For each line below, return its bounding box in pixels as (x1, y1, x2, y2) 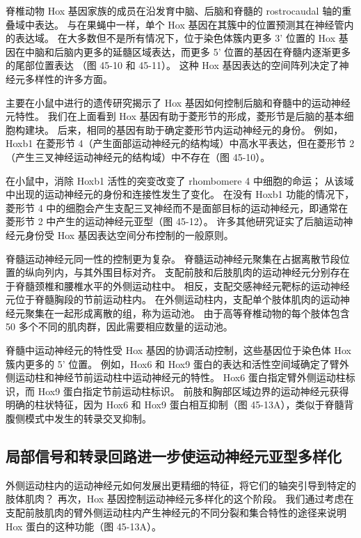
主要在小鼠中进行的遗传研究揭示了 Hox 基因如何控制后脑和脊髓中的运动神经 (6, 95, 351, 109)
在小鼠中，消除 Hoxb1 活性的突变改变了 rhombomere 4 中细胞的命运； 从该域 (6, 173, 354, 187)
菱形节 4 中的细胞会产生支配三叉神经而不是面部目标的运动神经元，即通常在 (6, 200, 348, 215)
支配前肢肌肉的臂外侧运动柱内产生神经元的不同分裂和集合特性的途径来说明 (6, 505, 346, 520)
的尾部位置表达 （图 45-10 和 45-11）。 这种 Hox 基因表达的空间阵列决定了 (6, 58, 339, 72)
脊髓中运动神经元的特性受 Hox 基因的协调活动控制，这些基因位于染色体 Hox (6, 343, 351, 358)
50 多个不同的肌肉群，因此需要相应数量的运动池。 (6, 319, 233, 334)
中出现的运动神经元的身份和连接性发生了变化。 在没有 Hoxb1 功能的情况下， (6, 187, 355, 201)
